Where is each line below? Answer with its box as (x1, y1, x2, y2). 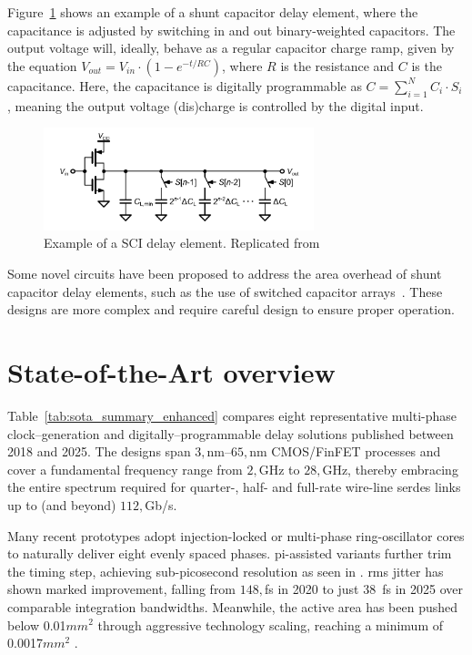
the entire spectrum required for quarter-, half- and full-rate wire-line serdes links (7, 477, 461, 496)
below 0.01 (7, 615, 66, 634)
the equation (7, 56, 77, 75)
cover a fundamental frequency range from (7, 459, 243, 478)
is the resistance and (280, 56, 395, 75)
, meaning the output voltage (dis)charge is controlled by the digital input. (7, 96, 424, 115)
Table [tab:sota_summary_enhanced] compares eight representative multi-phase (7, 405, 457, 425)
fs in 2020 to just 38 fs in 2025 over (264, 579, 463, 599)
